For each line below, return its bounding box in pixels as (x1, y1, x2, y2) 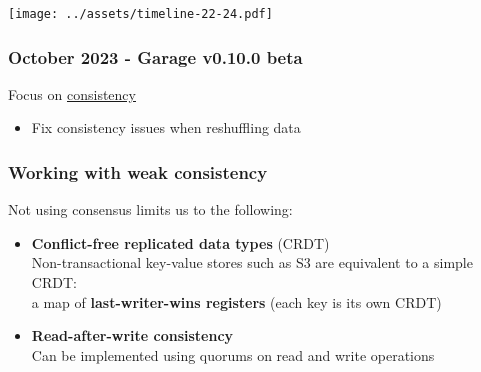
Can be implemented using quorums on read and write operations (31, 344, 435, 365)
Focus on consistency (8, 83, 136, 104)
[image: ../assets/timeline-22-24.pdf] (8, 7, 273, 21)
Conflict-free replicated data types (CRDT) (31, 232, 330, 253)
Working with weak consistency (8, 159, 268, 184)
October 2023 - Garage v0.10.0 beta (8, 44, 303, 69)
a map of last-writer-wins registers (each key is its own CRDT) (31, 291, 442, 312)
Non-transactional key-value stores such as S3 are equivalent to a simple (31, 252, 473, 273)
